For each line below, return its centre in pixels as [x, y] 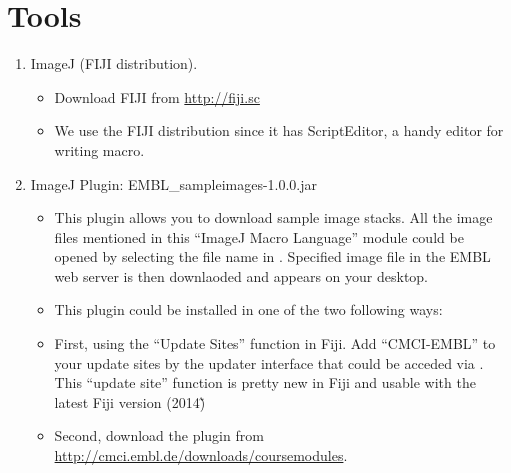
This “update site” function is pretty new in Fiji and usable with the [265, 382]
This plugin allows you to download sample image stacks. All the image [273, 217]
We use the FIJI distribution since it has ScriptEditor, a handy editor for [279, 130]
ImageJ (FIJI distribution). [114, 63]
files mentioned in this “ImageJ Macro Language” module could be [259, 236]
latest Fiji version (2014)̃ [130, 401]
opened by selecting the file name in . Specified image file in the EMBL [272, 256]
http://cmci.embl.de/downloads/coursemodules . [201, 455]
